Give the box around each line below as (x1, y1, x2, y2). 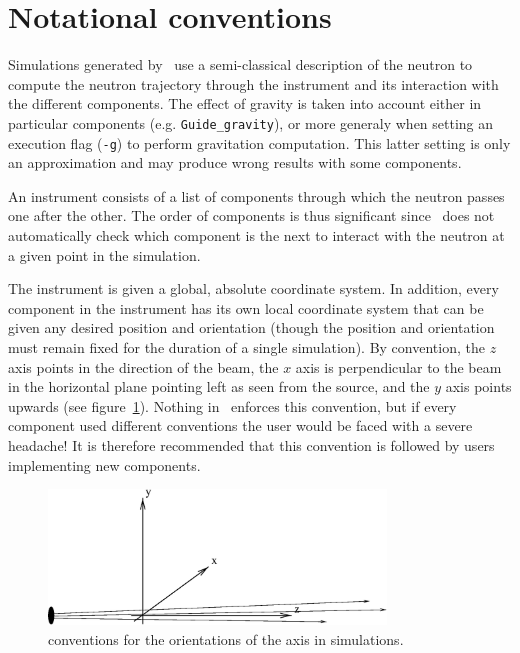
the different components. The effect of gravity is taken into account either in (8, 93, 482, 114)
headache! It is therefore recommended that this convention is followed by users (8, 434, 495, 455)
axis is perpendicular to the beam (295, 356, 502, 377)
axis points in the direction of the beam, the (8, 356, 279, 377)
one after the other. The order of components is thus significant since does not (8, 205, 495, 226)
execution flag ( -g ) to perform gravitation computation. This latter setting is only (8, 132, 511, 153)
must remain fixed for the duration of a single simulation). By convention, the (8, 336, 485, 357)
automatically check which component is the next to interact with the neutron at (8, 225, 505, 245)
